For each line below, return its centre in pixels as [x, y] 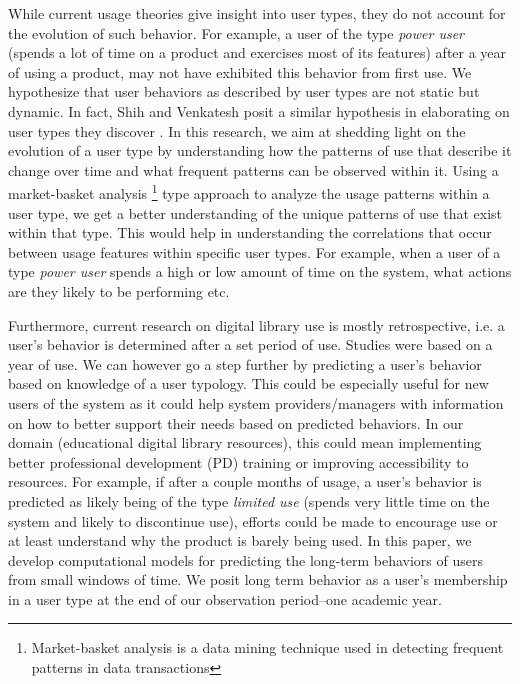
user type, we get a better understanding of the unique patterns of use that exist [255, 212]
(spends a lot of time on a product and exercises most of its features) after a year [257, 52]
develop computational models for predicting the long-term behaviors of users [245, 559]
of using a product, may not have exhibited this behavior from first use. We [240, 71]
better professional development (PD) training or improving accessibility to [238, 461]
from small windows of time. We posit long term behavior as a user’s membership [258, 579]
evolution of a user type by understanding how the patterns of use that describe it [260, 150]
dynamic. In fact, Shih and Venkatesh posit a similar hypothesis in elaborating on [259, 110]
